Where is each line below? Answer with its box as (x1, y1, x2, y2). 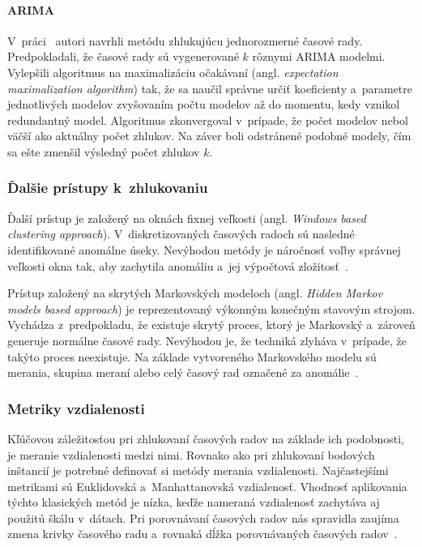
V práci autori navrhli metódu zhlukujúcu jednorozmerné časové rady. (7, 32, 363, 49)
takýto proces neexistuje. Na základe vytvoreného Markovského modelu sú (7, 348, 377, 365)
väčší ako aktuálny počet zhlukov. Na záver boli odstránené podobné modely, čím (7, 127, 411, 144)
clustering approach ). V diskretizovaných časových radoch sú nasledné (7, 225, 355, 242)
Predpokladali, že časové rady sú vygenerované (7, 48, 239, 65)
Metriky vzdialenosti (7, 398, 145, 418)
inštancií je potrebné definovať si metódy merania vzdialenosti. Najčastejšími (7, 462, 389, 479)
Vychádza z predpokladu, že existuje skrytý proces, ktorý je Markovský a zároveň (7, 316, 416, 333)
